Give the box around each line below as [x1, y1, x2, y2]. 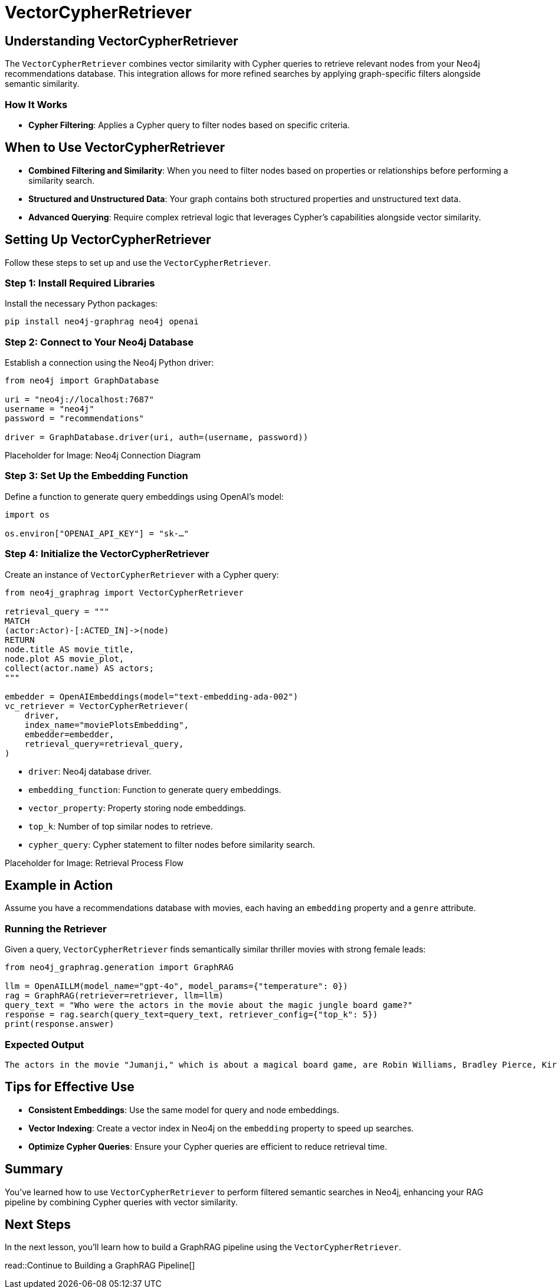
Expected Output [5, 1038, 84, 1050]
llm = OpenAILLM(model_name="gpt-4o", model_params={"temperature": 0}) [5, 981, 348, 991]
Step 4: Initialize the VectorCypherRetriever [5, 548, 209, 560]
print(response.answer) [5, 1019, 114, 1029]
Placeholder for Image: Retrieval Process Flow [5, 857, 184, 868]
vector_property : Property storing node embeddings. [28, 802, 246, 813]
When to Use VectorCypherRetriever [5, 140, 225, 155]
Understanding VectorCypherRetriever [5, 33, 238, 48]
